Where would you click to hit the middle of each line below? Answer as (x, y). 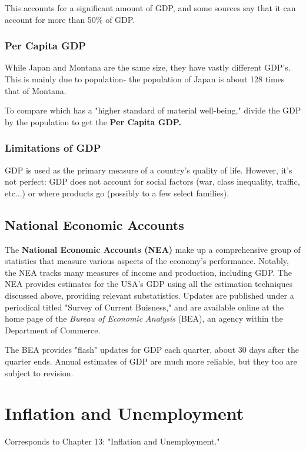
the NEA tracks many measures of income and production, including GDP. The (148, 272)
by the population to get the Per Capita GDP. (93, 121)
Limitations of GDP (53, 148)
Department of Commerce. (53, 330)
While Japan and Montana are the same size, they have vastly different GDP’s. (148, 67)
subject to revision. (39, 373)
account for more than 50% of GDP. (70, 19)
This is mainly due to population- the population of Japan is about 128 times (145, 79)
